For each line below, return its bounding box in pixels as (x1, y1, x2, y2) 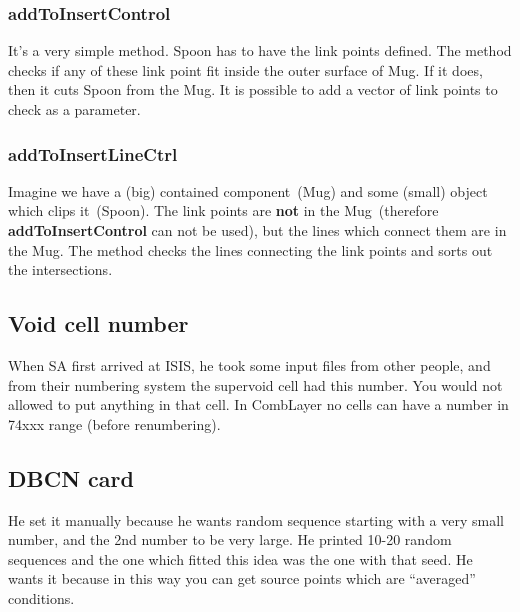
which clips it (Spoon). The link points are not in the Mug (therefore (8, 200, 439, 221)
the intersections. (8, 259, 113, 280)
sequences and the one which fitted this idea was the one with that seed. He (8, 548, 473, 569)
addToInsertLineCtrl (8, 141, 178, 166)
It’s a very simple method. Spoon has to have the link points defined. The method (8, 40, 512, 61)
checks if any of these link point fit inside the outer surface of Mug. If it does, (8, 59, 483, 80)
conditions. (8, 587, 75, 608)
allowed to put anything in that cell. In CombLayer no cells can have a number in (8, 394, 509, 415)
